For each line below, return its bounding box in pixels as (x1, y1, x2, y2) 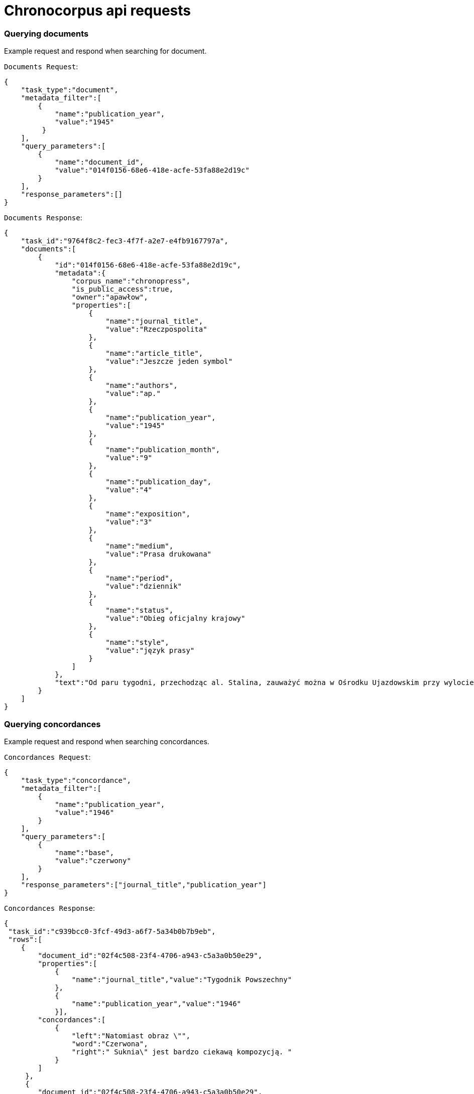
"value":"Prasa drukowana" (105, 550, 212, 559)
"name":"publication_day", (105, 478, 212, 486)
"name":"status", (105, 606, 174, 615)
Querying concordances (4, 719, 101, 729)
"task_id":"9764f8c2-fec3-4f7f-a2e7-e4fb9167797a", (21, 237, 228, 245)
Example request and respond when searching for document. (4, 47, 207, 56)
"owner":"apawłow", (71, 293, 148, 302)
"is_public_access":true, (71, 285, 174, 294)
